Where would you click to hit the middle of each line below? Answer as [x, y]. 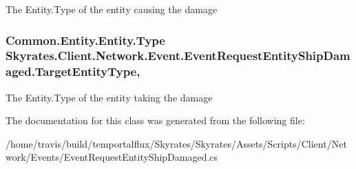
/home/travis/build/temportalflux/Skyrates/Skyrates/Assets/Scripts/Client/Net [176, 143]
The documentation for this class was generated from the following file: [155, 120]
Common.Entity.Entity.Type [85, 40]
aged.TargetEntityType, [73, 71]
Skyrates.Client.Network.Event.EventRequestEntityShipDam [178, 56]
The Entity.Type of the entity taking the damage [109, 97]
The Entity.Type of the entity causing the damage [112, 9]
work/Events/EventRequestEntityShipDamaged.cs [112, 157]
